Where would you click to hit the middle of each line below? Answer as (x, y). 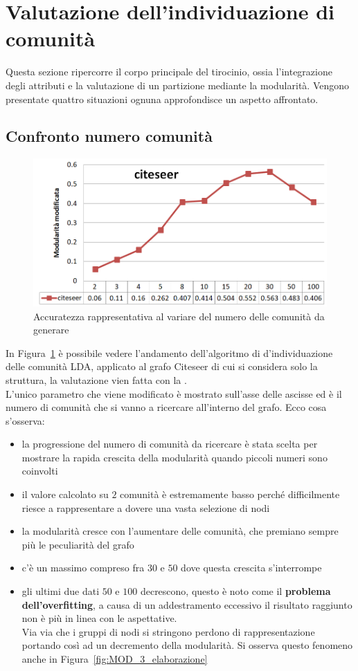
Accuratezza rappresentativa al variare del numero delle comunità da (179, 316)
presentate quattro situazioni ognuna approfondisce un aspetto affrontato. (162, 99)
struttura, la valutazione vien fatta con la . (96, 379)
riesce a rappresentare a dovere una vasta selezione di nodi (146, 507)
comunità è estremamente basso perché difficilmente (230, 494)
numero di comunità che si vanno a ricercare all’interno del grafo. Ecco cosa (166, 407)
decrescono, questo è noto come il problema (235, 591)
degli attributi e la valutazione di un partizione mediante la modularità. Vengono (178, 85)
